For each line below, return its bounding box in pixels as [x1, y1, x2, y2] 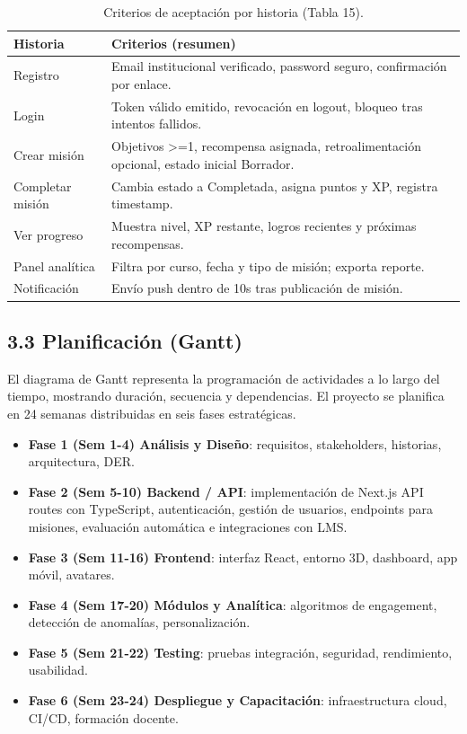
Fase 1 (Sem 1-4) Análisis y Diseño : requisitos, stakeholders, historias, [28, 434, 442, 453]
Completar [13, 176, 72, 195]
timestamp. [111, 194, 173, 213]
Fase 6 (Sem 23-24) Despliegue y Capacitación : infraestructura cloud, [28, 691, 447, 710]
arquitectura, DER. [28, 452, 135, 471]
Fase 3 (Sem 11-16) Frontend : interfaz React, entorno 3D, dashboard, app [28, 547, 458, 566]
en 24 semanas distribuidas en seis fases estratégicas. [7, 403, 296, 422]
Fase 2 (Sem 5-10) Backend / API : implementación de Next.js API [28, 482, 424, 500]
